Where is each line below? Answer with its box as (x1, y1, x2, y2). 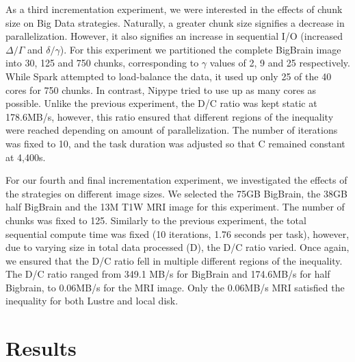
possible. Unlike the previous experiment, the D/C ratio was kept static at (5, 96, 317, 110)
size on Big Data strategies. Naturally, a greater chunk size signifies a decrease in (5, 15, 345, 29)
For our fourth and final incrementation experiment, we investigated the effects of (5, 173, 347, 187)
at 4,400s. (5, 149, 46, 164)
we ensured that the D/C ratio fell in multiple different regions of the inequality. (5, 253, 343, 267)
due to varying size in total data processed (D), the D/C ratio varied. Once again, (5, 240, 350, 254)
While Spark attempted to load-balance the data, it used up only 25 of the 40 (5, 69, 332, 83)
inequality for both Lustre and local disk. (5, 293, 179, 308)
